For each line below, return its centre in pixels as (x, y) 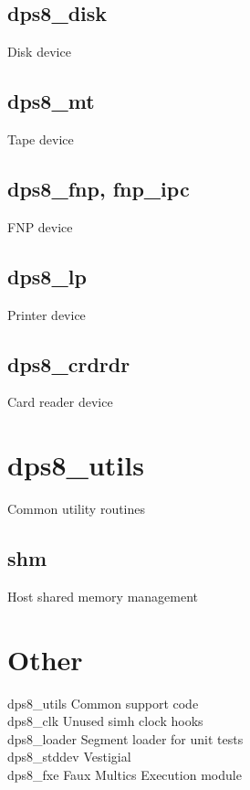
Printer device (47, 314)
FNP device (40, 226)
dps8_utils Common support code (103, 703)
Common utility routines (77, 509)
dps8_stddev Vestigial (69, 757)
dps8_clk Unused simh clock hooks (105, 721)
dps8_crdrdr (69, 363)
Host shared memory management (103, 596)
